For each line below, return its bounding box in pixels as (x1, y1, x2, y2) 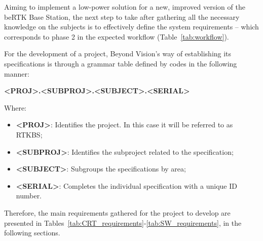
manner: (4, 68, 29, 79)
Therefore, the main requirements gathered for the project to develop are (4, 207, 231, 218)
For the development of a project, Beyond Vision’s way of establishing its (4, 48, 232, 59)
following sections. (4, 227, 60, 238)
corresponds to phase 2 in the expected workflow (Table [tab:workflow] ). (4, 31, 229, 42)
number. (16, 190, 42, 201)
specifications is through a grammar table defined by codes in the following (4, 58, 237, 68)
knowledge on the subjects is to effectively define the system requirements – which (4, 21, 259, 32)
